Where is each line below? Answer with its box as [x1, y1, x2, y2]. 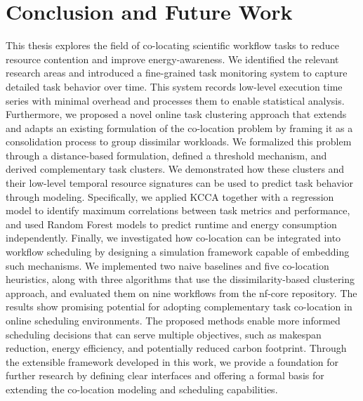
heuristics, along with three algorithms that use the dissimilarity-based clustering [6, 272, 355, 287]
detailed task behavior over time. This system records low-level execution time [6, 79, 343, 93]
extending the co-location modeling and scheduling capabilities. [6, 381, 278, 396]
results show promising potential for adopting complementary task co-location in [6, 299, 352, 314]
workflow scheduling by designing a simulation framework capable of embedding [6, 244, 350, 259]
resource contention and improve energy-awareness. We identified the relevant [6, 51, 339, 66]
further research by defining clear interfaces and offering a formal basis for [6, 368, 324, 383]
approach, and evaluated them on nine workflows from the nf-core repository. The [6, 285, 357, 300]
